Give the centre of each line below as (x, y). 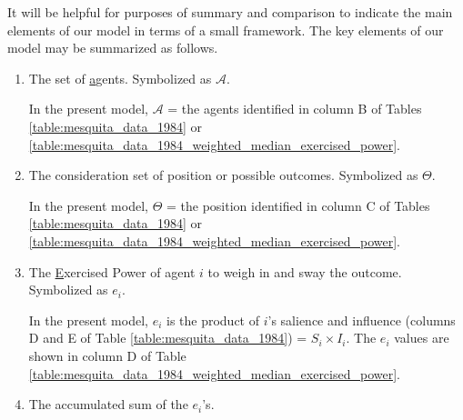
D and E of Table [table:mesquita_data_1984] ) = (168, 338)
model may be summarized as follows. (113, 48)
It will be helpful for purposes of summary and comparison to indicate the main (230, 12)
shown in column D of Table (107, 355)
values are (422, 338)
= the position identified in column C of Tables (298, 205)
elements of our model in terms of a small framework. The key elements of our (226, 30)
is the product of (213, 320)
